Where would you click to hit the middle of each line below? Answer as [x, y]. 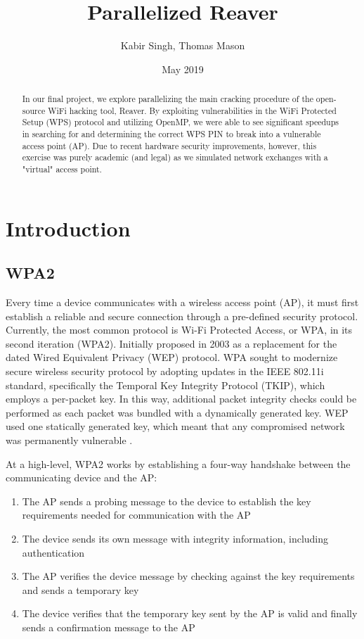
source [34, 110]
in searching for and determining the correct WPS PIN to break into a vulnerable [171, 134]
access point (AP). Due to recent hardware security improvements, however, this [169, 145]
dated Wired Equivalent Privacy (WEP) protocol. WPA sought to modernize [172, 357]
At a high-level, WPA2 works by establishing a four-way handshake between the [178, 463]
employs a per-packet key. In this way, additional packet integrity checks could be [181, 399]
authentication [53, 552]
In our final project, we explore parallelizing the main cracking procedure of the [168, 99]
